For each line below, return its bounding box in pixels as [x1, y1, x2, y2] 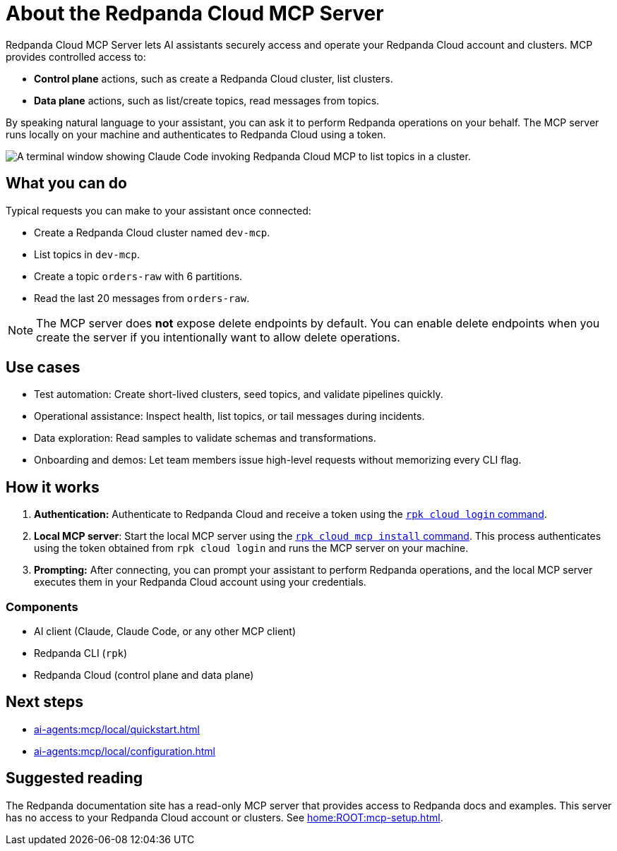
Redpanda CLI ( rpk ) [34, 647, 128, 660]
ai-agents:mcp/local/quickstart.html [34, 723, 200, 735]
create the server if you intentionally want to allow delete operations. [36, 330, 400, 344]
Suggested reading [6, 769, 143, 787]
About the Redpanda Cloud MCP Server [6, 1, 384, 25]
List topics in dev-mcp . [34, 248, 140, 260]
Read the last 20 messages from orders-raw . [34, 291, 250, 304]
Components [6, 599, 78, 614]
